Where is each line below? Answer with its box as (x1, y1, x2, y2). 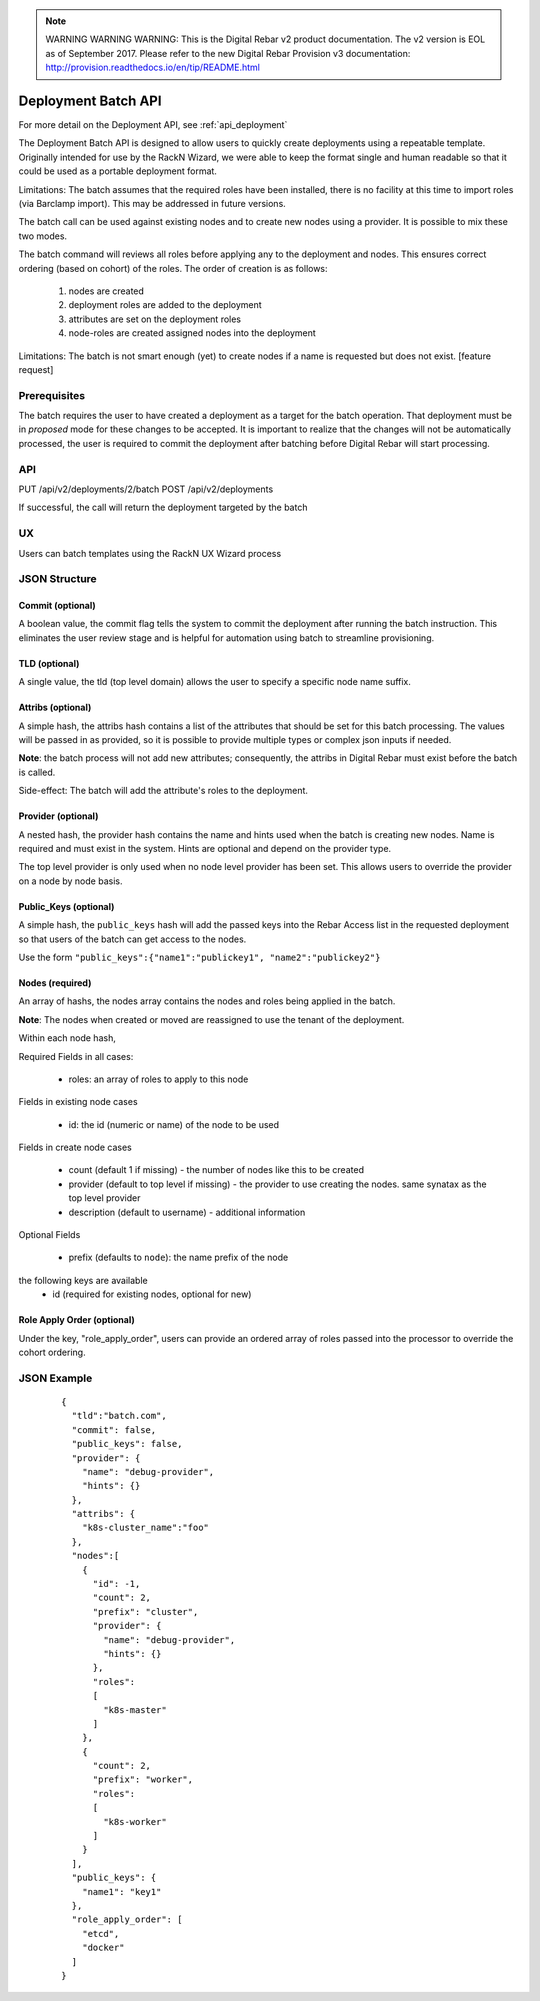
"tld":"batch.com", (71, 1410, 167, 1422)
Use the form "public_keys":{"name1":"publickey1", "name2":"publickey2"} (18, 951, 381, 963)
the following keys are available (18, 1274, 149, 1286)
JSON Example (18, 1371, 93, 1385)
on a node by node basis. (18, 875, 123, 887)
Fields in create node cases (18, 1141, 132, 1154)
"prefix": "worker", (92, 1774, 194, 1785)
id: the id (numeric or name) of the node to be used (68, 1118, 280, 1130)
